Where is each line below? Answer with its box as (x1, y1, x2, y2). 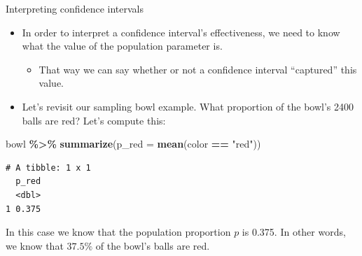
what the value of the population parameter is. (22, 38, 223, 53)
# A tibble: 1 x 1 (6, 162, 91, 173)
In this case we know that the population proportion (6, 225, 231, 239)
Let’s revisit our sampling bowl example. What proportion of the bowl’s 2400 (22, 99, 354, 113)
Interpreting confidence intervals (6, 1, 144, 15)
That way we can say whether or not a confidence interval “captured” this (39, 62, 357, 76)
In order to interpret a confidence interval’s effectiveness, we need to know (22, 24, 340, 39)
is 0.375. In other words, (242, 225, 346, 239)
